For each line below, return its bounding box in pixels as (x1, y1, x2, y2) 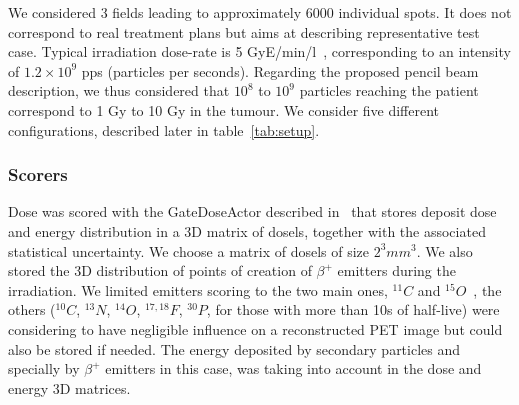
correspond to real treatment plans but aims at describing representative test (8, 21, 480, 42)
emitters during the (337, 260, 456, 281)
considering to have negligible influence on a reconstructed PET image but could (8, 318, 503, 339)
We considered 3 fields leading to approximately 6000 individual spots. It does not (8, 2, 512, 22)
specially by (8, 358, 80, 379)
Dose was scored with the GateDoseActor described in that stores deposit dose (8, 201, 497, 222)
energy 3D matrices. (8, 377, 131, 398)
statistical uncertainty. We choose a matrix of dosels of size (8, 240, 370, 261)
